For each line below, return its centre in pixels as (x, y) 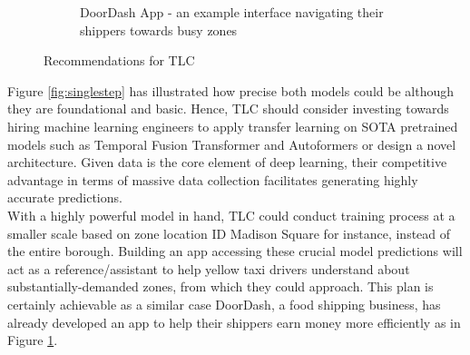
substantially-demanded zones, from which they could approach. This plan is (220, 286)
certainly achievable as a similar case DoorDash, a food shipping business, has (224, 304)
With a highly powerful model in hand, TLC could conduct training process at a (231, 215)
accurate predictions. (65, 197)
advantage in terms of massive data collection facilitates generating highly (213, 179)
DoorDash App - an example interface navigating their (232, 12)
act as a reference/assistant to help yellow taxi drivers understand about (209, 268)
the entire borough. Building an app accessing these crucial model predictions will (235, 251)
